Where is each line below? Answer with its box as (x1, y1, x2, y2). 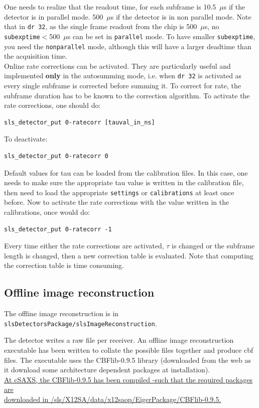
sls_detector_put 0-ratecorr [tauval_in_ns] (4, 118, 155, 126)
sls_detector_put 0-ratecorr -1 (4, 225, 112, 233)
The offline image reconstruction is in (4, 308, 119, 319)
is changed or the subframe (172, 240, 255, 251)
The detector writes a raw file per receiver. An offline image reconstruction (4, 335, 234, 345)
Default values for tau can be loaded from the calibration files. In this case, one (4, 167, 248, 178)
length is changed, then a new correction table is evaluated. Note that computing (4, 250, 253, 260)
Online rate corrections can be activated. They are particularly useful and (4, 60, 231, 71)
